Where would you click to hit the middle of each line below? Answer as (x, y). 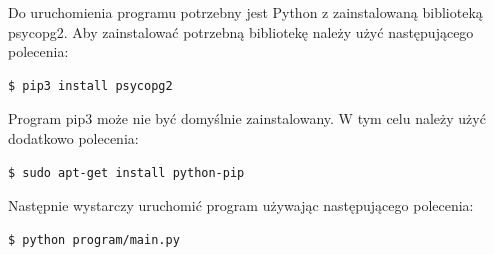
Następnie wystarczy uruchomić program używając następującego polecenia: (241, 205)
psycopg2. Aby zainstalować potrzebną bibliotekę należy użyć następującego (241, 31)
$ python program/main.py (94, 239)
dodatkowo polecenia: (73, 137)
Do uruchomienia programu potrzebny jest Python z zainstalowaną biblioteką (245, 12)
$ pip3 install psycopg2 (90, 85)
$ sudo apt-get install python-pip (126, 172)
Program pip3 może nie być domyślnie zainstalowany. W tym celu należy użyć (247, 118)
